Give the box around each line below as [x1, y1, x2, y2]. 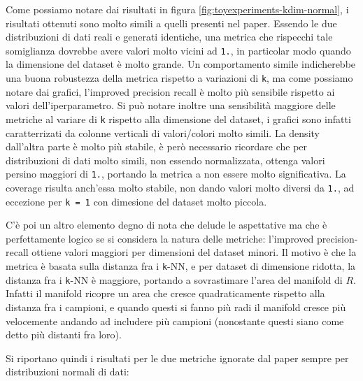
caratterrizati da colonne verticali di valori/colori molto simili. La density [6, 125, 320, 140]
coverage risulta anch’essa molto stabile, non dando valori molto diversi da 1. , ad [6, 180, 355, 194]
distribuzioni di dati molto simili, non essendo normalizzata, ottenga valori [6, 152, 325, 167]
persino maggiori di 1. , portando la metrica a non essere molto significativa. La [6, 166, 346, 181]
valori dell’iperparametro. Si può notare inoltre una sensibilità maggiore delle [6, 98, 336, 113]
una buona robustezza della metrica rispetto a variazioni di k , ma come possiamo [6, 71, 353, 85]
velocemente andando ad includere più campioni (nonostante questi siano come [6, 313, 344, 328]
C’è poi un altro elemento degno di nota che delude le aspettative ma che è [6, 217, 327, 232]
